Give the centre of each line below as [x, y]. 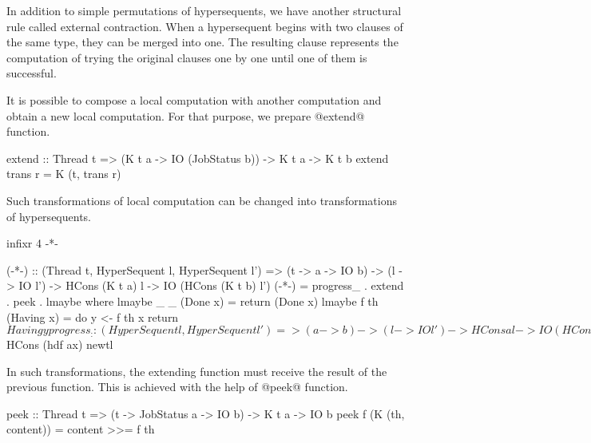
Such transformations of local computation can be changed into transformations [202, 200]
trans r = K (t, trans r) [64, 174]
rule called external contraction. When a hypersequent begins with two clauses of [205, 26]
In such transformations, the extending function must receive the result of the [197, 371]
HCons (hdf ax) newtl [60, 344]
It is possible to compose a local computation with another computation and [194, 99]
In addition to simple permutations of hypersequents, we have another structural [204, 10]
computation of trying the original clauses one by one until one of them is [187, 57]
